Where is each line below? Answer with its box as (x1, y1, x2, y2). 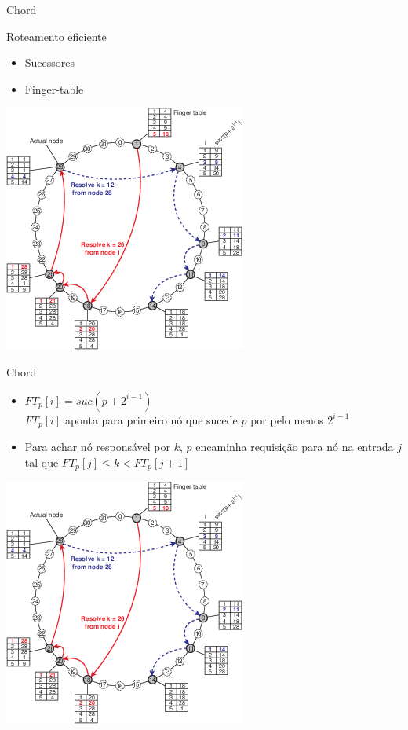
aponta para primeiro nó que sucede (64, 411, 238, 427)
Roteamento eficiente (6, 28, 107, 44)
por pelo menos (250, 411, 324, 427)
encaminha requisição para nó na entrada (195, 438, 394, 455)
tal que (24, 453, 59, 470)
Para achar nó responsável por (24, 438, 171, 455)
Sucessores (24, 54, 75, 71)
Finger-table (24, 80, 84, 97)
